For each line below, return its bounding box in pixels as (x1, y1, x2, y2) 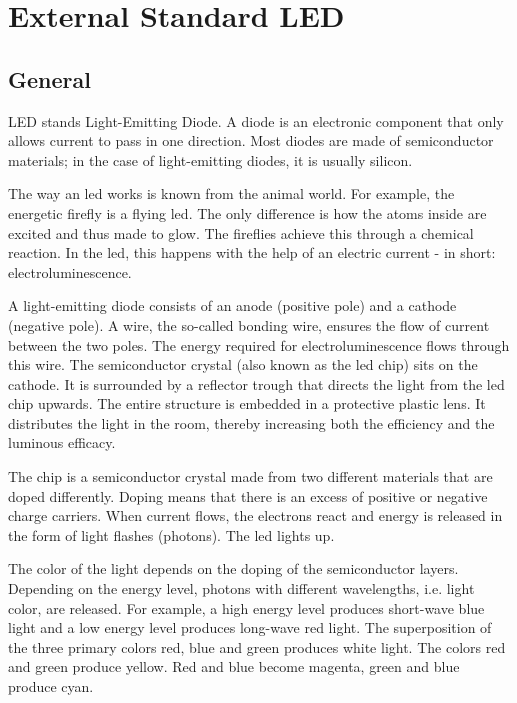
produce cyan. (8, 676, 94, 697)
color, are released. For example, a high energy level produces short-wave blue (8, 597, 485, 618)
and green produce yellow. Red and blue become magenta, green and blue (8, 656, 460, 677)
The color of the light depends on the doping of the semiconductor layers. (8, 558, 459, 579)
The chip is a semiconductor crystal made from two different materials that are (8, 466, 493, 487)
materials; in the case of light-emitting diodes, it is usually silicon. (8, 149, 413, 170)
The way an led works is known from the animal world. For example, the (8, 183, 455, 204)
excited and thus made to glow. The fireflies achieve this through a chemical (8, 222, 474, 243)
